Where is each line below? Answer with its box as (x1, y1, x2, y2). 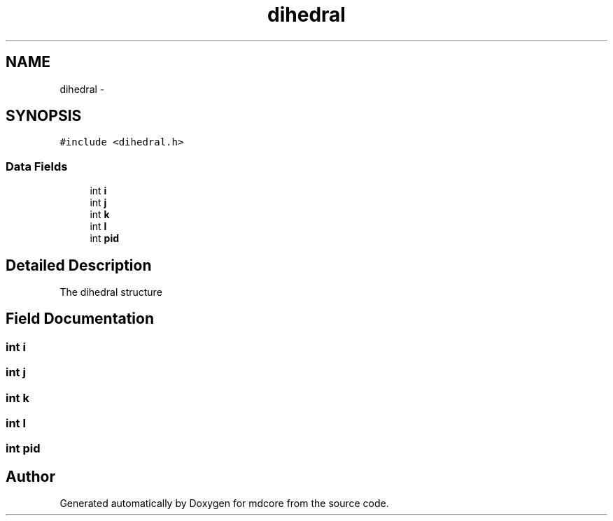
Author (6, 467, 55, 485)
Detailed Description (6, 256, 152, 274)
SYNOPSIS (6, 107, 82, 125)
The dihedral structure (59, 286, 162, 299)
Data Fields (6, 159, 68, 173)
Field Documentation (6, 310, 154, 328)
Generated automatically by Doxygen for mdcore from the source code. (59, 497, 389, 510)
